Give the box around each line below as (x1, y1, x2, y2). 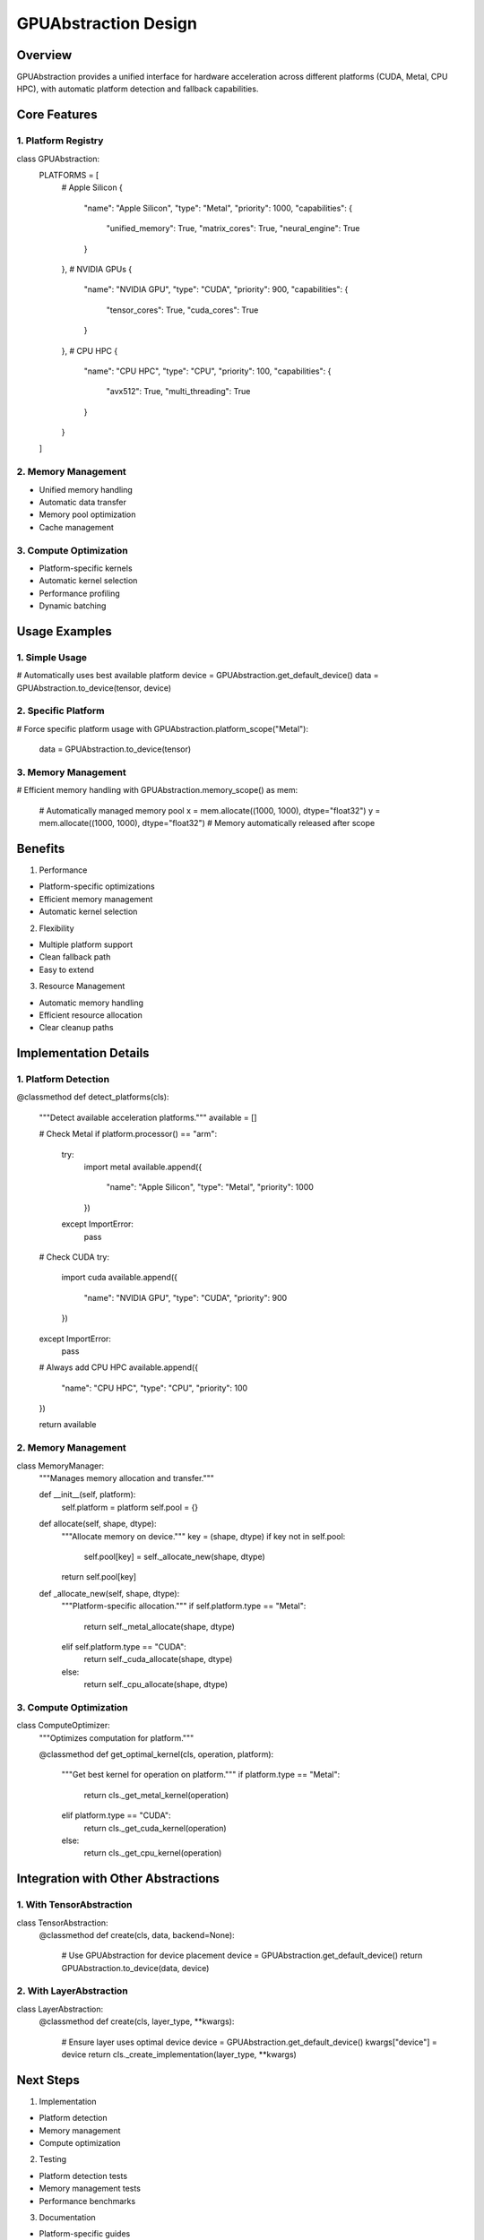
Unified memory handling (39, 484, 134, 495)
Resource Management (39, 981, 125, 992)
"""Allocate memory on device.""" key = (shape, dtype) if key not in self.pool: (61, 1530, 346, 1541)
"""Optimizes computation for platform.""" (39, 1732, 194, 1743)
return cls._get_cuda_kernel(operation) (83, 1822, 228, 1833)
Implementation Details (16, 1046, 150, 1061)
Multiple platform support (39, 939, 134, 950)
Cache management (39, 521, 114, 532)
